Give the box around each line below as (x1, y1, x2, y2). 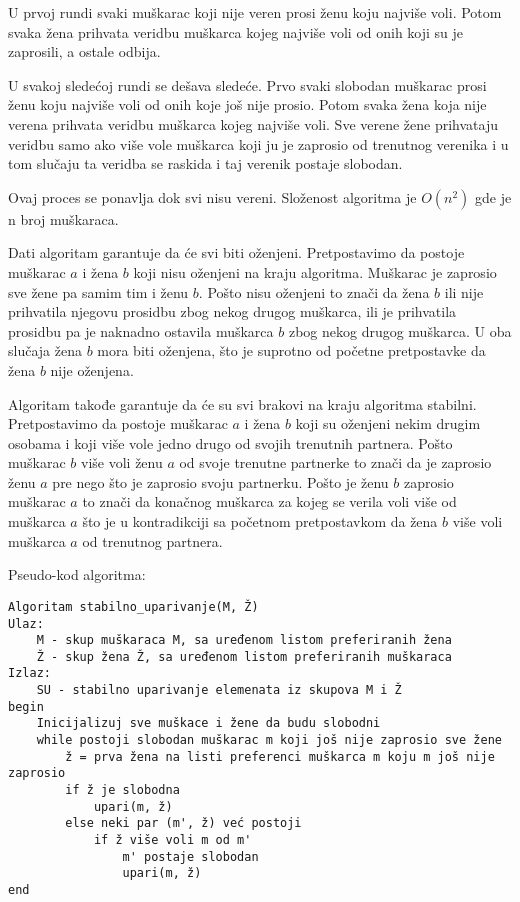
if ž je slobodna (65, 783, 180, 798)
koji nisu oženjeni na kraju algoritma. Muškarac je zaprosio (133, 261, 497, 282)
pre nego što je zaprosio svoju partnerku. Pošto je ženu (52, 471, 389, 492)
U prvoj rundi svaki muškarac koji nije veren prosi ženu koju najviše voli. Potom (8, 2, 502, 22)
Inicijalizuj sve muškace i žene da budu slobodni (36, 716, 381, 731)
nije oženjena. (50, 359, 134, 380)
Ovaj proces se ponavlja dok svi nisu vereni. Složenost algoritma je (8, 186, 417, 207)
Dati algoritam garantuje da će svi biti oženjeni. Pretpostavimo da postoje (8, 242, 465, 263)
